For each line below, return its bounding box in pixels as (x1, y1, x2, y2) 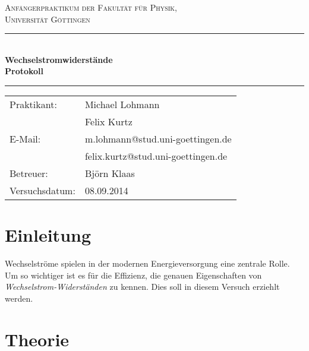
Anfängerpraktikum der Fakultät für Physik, (5, 1, 178, 13)
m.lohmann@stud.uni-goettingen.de (84, 131, 232, 146)
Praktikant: (10, 97, 57, 111)
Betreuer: (10, 166, 48, 180)
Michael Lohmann (84, 97, 160, 111)
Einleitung (5, 223, 92, 247)
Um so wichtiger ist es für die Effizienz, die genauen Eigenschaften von (5, 268, 262, 281)
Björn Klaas (84, 166, 135, 180)
